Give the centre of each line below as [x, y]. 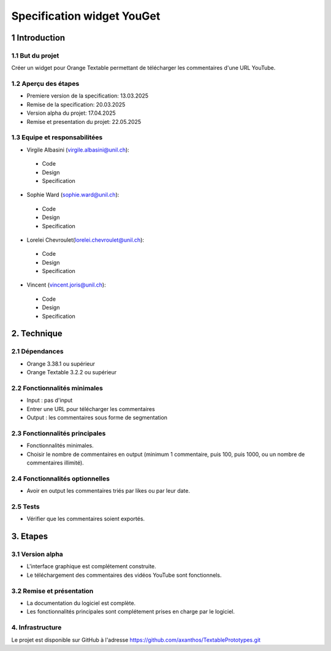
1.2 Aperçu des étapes [45, 84]
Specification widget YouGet [86, 16]
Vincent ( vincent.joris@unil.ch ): [67, 285]
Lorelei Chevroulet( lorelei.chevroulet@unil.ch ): [85, 240]
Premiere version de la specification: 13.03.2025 [88, 96]
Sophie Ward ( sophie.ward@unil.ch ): [73, 195]
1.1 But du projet [35, 55]
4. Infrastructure [36, 628]
